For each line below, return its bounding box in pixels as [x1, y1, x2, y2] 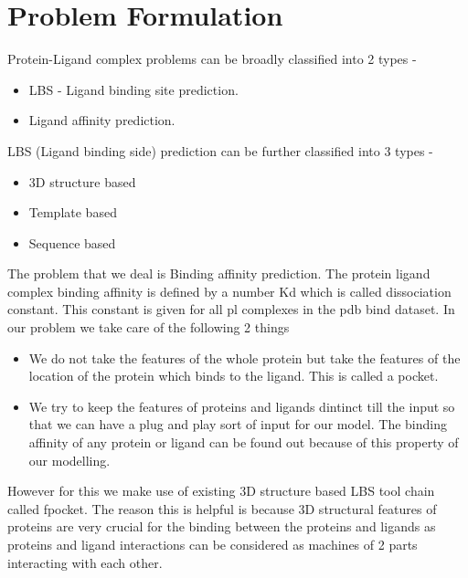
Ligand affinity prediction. [28, 110, 175, 130]
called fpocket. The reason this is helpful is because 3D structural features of [7, 499, 437, 518]
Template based [28, 203, 117, 222]
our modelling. [28, 450, 111, 469]
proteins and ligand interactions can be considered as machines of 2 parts [7, 535, 418, 553]
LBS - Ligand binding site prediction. [28, 79, 239, 99]
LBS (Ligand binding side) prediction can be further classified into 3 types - [7, 141, 433, 160]
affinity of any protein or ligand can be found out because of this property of [28, 433, 459, 452]
